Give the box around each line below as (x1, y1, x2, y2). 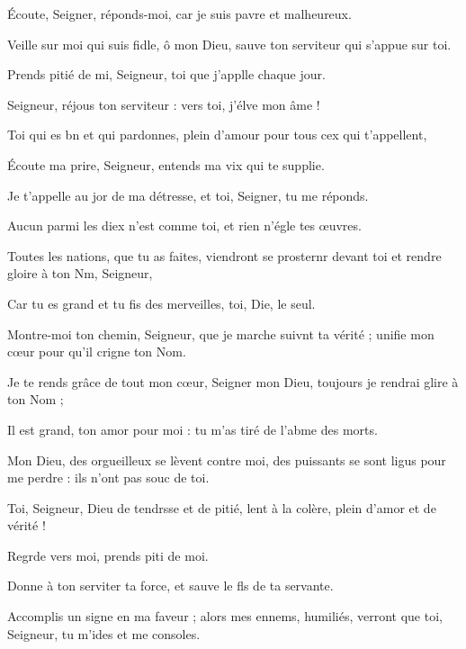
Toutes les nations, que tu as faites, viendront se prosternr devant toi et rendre (7, 246, 442, 265)
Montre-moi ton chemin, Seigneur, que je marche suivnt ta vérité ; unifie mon (7, 324, 435, 343)
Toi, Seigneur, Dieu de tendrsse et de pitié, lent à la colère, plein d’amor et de (7, 498, 436, 517)
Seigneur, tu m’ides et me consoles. (7, 624, 201, 643)
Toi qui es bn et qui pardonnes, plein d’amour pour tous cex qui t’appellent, (7, 125, 427, 144)
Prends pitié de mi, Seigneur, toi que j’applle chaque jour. (7, 65, 326, 84)
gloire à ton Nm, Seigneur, (7, 264, 153, 283)
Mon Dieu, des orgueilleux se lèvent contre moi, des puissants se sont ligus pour (7, 450, 446, 469)
